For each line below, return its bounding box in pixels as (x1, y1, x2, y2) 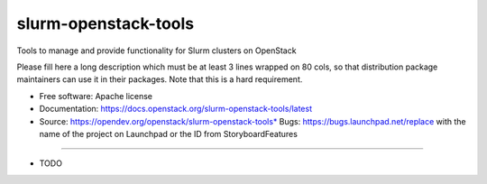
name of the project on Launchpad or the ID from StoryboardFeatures (39, 128, 298, 139)
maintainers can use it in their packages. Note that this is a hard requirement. (16, 74, 303, 85)
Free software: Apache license (39, 90, 153, 101)
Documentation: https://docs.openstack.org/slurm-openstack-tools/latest (39, 104, 313, 115)
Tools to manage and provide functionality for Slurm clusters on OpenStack (16, 45, 297, 56)
